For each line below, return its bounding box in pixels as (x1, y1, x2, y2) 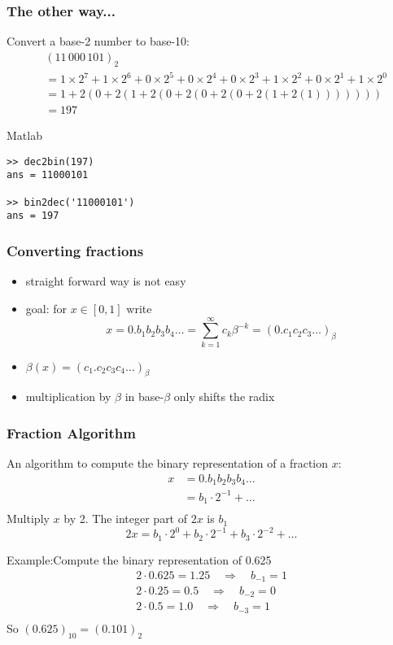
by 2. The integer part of (63, 510, 188, 527)
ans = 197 (7, 210, 59, 222)
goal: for (25, 299, 68, 316)
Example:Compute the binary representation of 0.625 (7, 551, 272, 568)
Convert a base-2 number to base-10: (7, 33, 190, 50)
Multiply (7, 510, 50, 527)
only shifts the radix (173, 388, 275, 405)
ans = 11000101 (7, 169, 89, 181)
